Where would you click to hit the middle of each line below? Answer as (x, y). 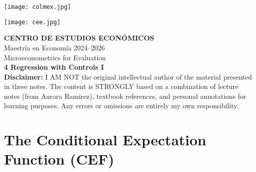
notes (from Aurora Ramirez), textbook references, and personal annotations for (125, 96)
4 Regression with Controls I (54, 67)
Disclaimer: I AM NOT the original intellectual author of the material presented (128, 76)
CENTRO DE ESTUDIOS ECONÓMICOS (79, 38)
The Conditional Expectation (105, 140)
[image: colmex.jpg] (38, 7)
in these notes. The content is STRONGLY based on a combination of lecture (121, 86)
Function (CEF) (59, 159)
